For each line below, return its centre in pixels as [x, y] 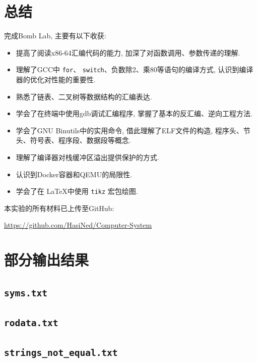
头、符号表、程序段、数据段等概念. [73, 140]
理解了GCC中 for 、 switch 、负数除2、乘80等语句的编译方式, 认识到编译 [135, 69]
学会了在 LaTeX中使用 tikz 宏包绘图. [77, 191]
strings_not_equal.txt [61, 353]
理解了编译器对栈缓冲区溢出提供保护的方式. [87, 157]
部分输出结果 [47, 260]
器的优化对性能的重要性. [56, 79]
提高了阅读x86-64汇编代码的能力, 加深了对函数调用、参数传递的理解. [128, 52]
